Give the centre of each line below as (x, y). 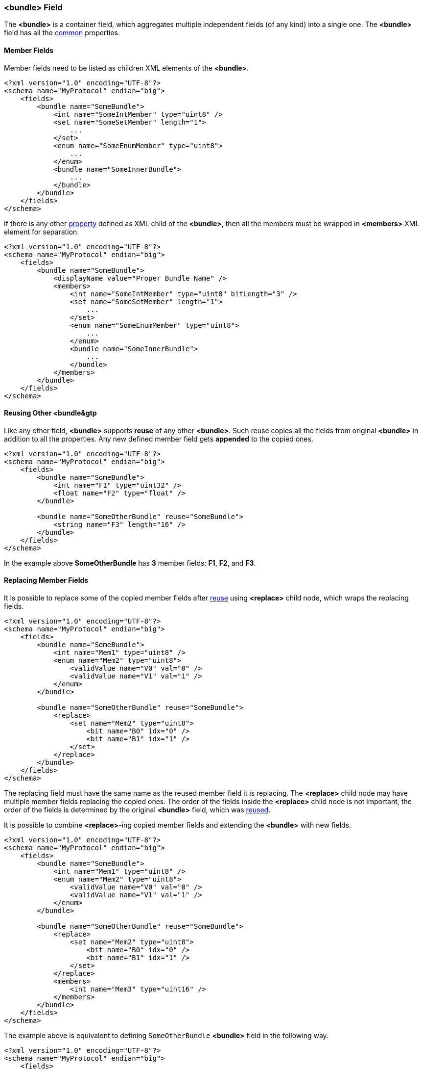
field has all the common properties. (62, 33)
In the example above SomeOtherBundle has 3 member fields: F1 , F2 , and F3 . (130, 563)
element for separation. (42, 232)
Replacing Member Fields (46, 580)
